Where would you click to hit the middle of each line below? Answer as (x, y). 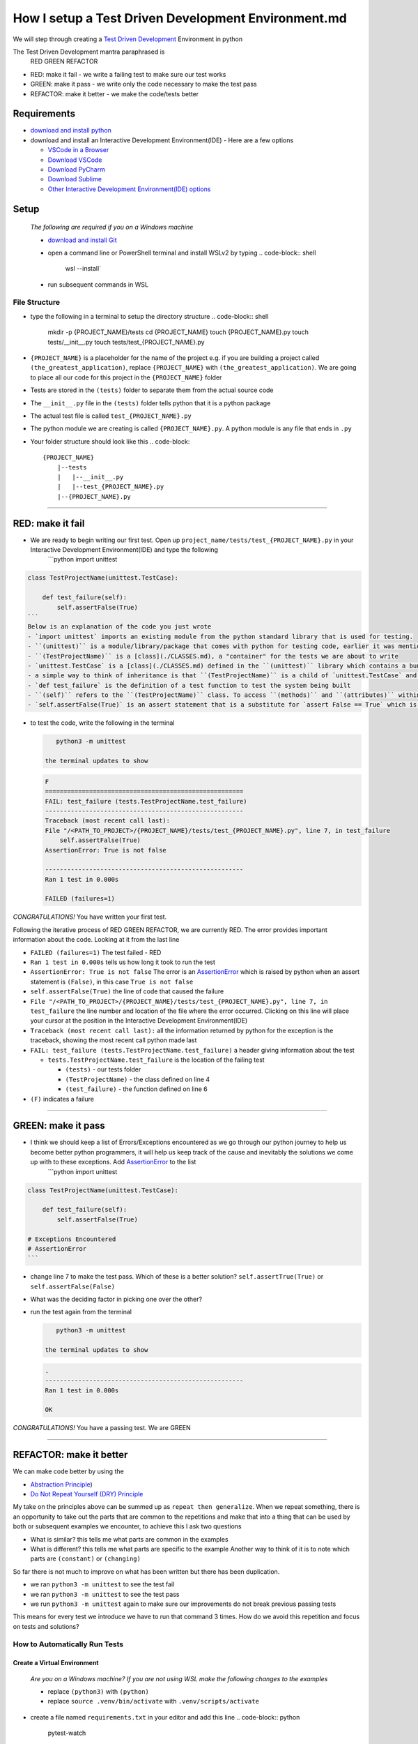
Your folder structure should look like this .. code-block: (110, 441)
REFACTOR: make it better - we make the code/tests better (115, 93)
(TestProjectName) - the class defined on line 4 (138, 1079)
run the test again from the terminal (81, 1312)
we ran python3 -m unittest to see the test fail (102, 1584)
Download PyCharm (77, 169)
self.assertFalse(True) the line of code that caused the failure (127, 991)
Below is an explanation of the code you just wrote (119, 627)
